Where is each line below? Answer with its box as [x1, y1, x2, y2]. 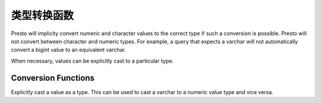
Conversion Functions [11, 73, 95, 83]
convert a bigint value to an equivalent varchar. [11, 46, 126, 54]
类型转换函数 [11, 9, 74, 22]
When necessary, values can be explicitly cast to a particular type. [11, 57, 174, 64]
